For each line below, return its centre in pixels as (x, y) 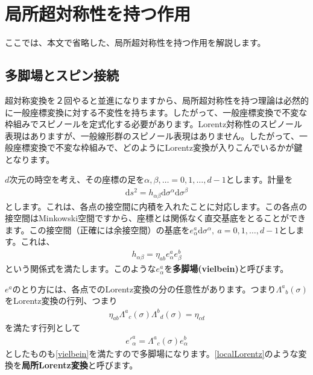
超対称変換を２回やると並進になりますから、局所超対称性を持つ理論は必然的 (157, 100)
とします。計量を (259, 179)
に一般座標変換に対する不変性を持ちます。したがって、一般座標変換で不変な (156, 112)
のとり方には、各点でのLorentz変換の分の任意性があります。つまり (144, 288)
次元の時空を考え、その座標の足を (77, 179)
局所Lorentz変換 (55, 365)
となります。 (30, 159)
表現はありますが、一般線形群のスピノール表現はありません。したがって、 (152, 135)
